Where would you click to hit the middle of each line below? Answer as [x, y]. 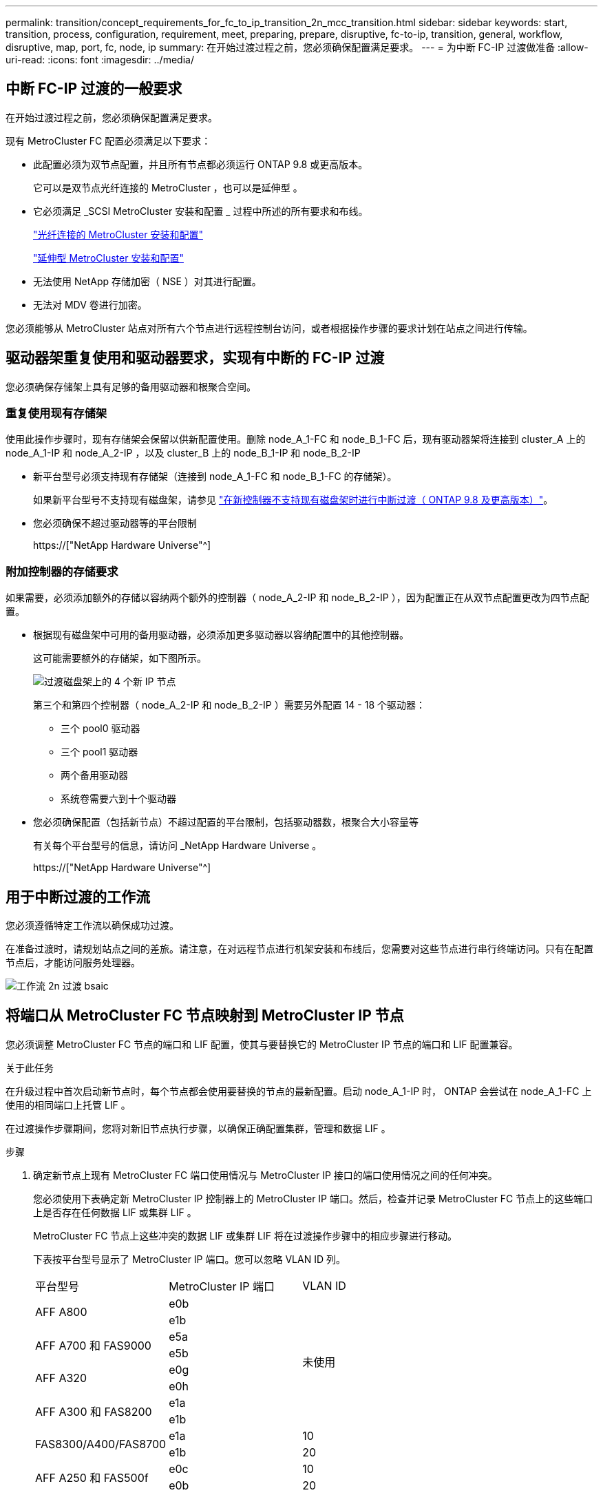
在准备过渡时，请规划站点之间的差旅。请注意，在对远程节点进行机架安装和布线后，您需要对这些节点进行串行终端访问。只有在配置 [299, 949]
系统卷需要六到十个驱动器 [118, 799]
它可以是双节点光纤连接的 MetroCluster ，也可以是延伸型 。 [168, 187]
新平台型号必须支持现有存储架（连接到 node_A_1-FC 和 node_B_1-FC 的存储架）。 [215, 477]
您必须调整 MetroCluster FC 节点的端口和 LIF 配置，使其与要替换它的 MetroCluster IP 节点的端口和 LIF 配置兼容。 [262, 1044]
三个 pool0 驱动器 [100, 729]
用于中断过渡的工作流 [78, 897]
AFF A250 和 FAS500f [92, 1477]
